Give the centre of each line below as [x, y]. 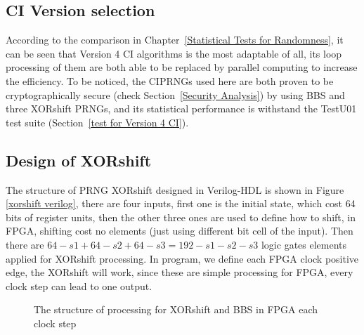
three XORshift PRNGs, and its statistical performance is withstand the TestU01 [181, 109]
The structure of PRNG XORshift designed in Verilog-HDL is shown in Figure [175, 189]
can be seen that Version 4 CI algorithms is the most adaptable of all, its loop [174, 53]
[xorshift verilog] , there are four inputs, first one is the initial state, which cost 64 [181, 203]
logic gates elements [304, 244]
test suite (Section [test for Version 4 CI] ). [97, 122]
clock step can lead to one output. [79, 285]
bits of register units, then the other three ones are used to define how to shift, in [181, 217]
